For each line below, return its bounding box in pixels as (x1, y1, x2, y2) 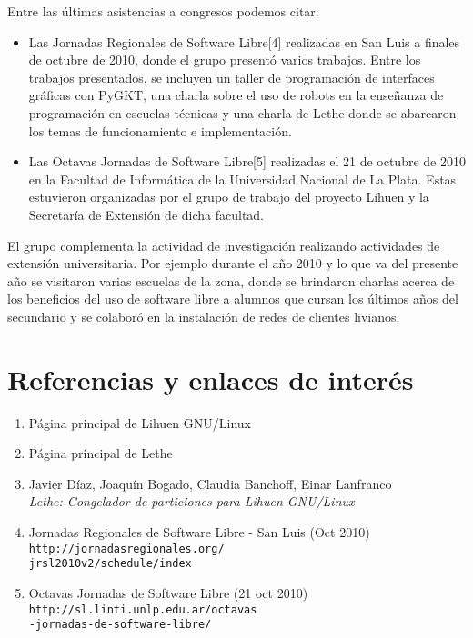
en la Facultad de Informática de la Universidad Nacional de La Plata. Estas (28, 169, 457, 188)
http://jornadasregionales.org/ (28, 542, 225, 555)
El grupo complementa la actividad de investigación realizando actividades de (7, 235, 440, 254)
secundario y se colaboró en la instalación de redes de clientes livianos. (7, 306, 400, 325)
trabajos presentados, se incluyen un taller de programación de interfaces (28, 67, 435, 86)
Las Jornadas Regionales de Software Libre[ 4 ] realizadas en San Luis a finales (28, 32, 460, 51)
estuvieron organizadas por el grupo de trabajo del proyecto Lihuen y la (28, 187, 429, 206)
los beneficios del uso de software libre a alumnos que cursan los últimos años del (7, 289, 458, 308)
